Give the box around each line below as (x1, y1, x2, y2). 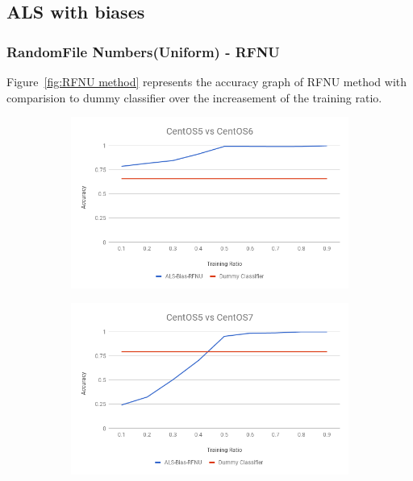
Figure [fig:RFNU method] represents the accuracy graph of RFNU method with (6, 73, 407, 89)
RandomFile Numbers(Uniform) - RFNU (6, 41, 280, 61)
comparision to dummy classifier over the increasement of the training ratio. (6, 89, 382, 106)
